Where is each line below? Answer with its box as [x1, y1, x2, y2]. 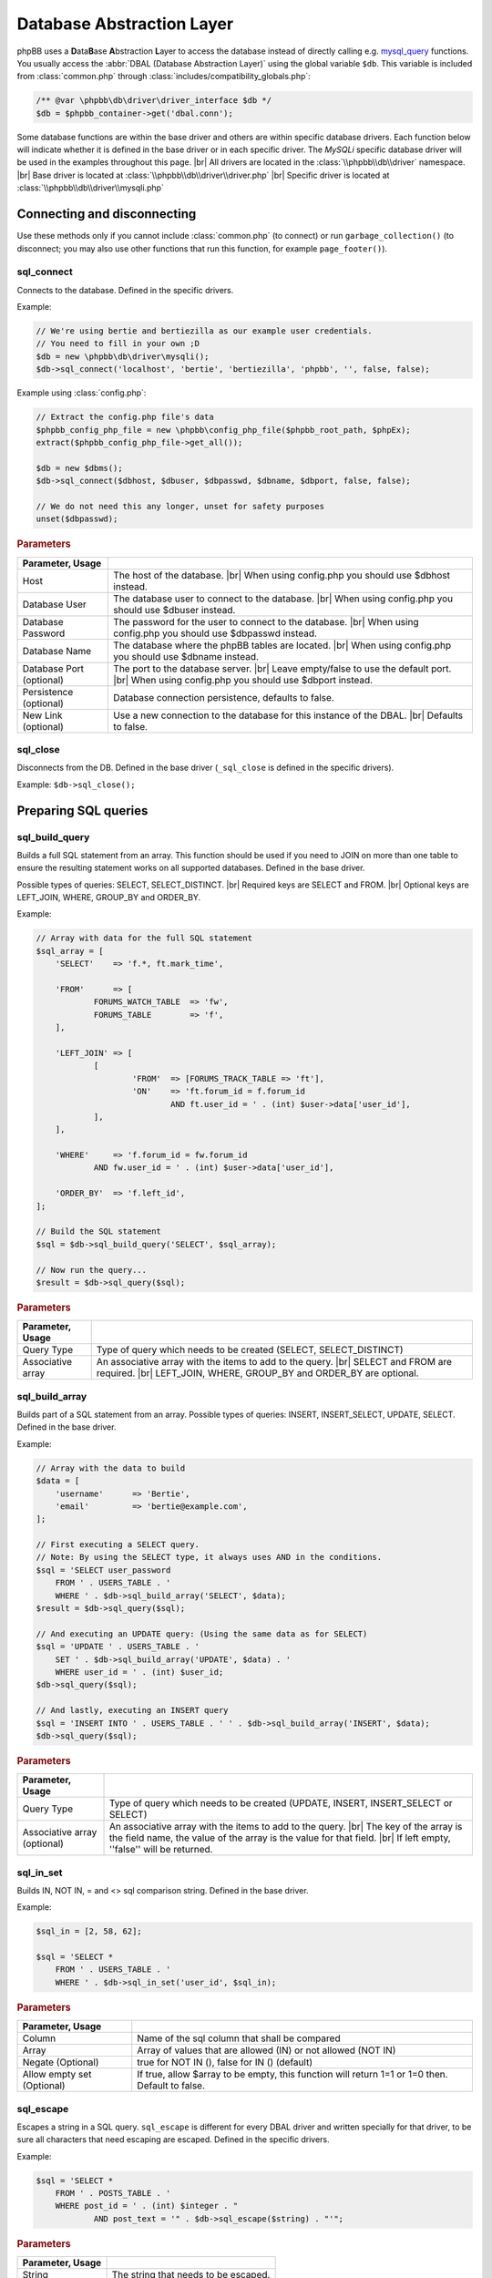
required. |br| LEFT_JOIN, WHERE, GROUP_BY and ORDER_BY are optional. [96, 1367, 419, 1380]
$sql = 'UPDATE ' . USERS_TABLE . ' [36, 1641, 200, 1652]
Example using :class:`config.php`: [16, 387, 147, 398]
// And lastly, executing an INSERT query [36, 1705, 229, 1716]
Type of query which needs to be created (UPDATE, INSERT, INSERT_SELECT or [108, 1797, 453, 1810]
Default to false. [137, 2079, 205, 2092]
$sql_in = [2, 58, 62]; [36, 1926, 143, 1936]
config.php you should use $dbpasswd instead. [113, 627, 318, 640]
